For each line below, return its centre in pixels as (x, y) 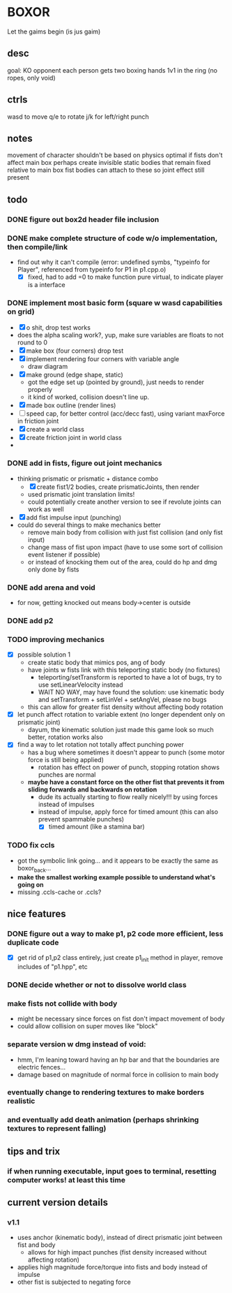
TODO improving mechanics (56, 639)
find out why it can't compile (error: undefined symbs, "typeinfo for (114, 262)
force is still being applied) (66, 760)
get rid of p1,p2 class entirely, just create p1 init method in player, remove (120, 958)
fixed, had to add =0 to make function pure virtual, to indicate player (125, 277)
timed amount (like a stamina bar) (96, 827)
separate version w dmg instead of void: (77, 1044)
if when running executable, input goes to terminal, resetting (112, 1171)
